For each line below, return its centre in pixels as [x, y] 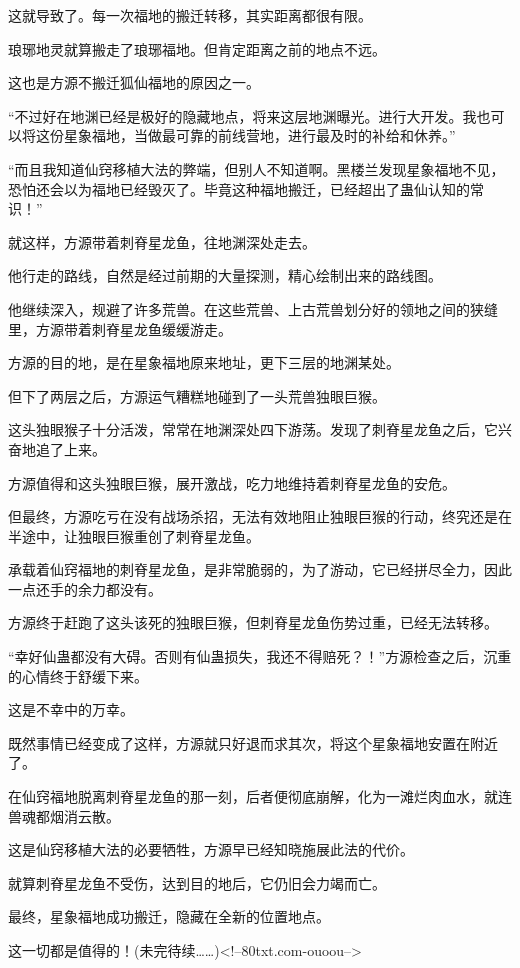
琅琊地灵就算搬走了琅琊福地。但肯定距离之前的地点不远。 [197, 48]
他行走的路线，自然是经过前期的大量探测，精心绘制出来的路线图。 [225, 275]
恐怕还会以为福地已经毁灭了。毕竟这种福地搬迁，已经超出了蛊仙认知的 [239, 188]
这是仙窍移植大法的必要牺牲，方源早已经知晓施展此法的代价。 [211, 849]
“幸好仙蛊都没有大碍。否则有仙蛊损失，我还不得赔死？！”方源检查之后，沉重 [260, 656]
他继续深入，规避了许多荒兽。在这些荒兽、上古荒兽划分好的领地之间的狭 [246, 308]
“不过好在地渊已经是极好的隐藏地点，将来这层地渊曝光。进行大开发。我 [242, 115]
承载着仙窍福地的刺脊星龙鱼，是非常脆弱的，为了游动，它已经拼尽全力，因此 [260, 569]
